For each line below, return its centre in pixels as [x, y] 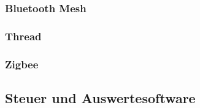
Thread [23, 36]
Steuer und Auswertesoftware [100, 97]
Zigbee [22, 64]
